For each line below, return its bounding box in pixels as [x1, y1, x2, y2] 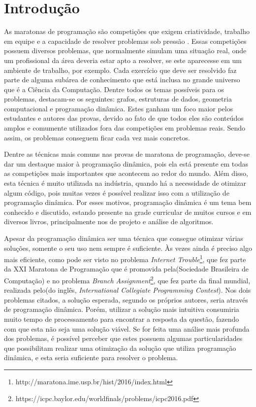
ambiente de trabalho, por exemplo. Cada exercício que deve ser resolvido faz [4, 65, 237, 75]
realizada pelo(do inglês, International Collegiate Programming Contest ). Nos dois [4, 285, 251, 295]
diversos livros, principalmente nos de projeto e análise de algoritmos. [4, 216, 214, 227]
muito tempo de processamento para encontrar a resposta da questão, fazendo [4, 314, 239, 324]
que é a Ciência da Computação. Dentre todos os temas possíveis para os [4, 84, 224, 94]
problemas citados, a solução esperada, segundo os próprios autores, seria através [4, 294, 248, 305]
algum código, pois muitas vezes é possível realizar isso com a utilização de [4, 187, 229, 198]
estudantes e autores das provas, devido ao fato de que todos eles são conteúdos [4, 113, 244, 123]
